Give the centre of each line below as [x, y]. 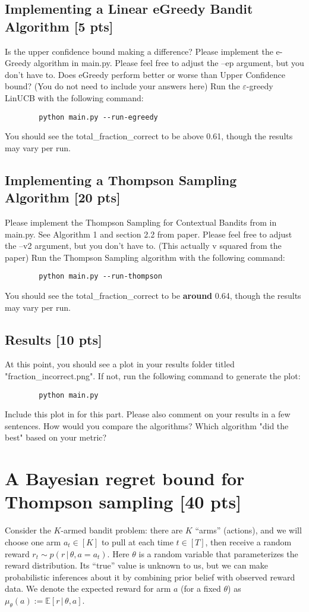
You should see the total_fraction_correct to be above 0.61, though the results [149, 136]
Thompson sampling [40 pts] [123, 502]
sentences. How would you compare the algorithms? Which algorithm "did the [147, 425]
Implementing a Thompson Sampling [121, 179]
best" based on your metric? [56, 437]
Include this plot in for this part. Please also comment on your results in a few [148, 414]
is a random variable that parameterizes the [218, 553]
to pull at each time [137, 541]
